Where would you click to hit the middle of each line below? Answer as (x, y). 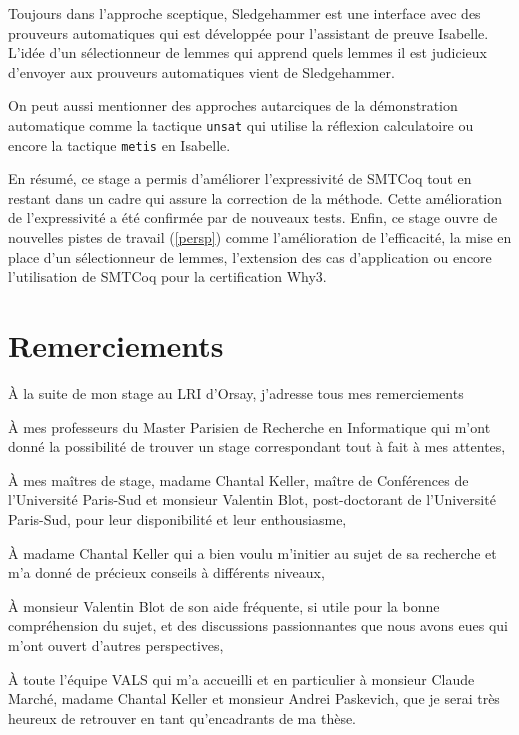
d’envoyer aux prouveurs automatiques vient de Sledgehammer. (201, 71)
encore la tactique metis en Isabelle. (119, 144)
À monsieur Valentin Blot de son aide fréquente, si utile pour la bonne (224, 605)
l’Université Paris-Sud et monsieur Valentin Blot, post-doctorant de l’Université (252, 499)
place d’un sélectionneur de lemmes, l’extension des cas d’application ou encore (250, 256)
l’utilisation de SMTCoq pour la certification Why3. (167, 276)
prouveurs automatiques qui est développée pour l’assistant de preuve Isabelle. (248, 32)
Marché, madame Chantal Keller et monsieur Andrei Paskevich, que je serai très (254, 698)
